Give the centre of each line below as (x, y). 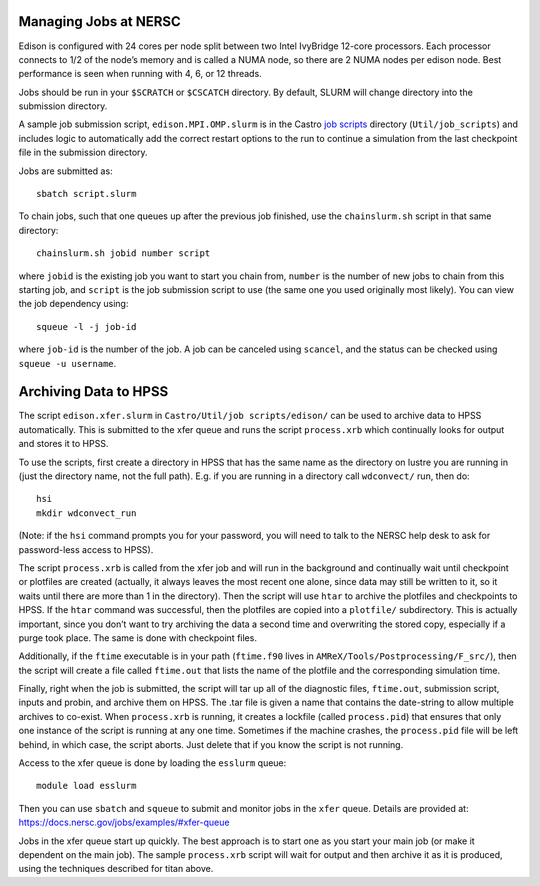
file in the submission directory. (83, 152)
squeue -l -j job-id (86, 326)
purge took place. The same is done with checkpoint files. (137, 637)
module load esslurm (86, 786)
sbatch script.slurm (86, 194)
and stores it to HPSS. (63, 444)
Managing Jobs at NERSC (100, 21)
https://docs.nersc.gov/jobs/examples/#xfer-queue (124, 822)
